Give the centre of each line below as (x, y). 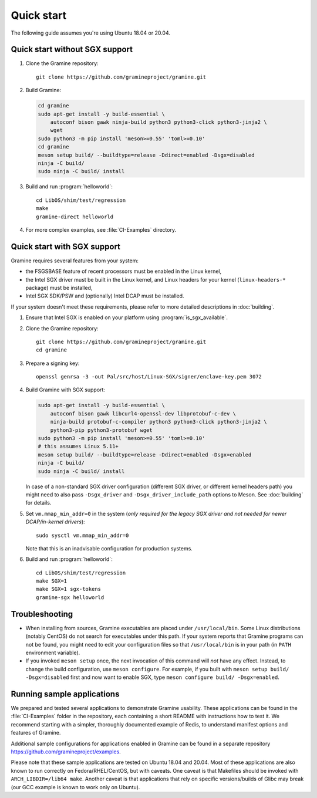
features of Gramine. (36, 733)
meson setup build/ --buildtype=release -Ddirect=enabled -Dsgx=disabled (146, 155)
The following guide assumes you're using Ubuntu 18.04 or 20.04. (90, 33)
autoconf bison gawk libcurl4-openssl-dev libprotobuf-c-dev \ (143, 413)
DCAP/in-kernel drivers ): (55, 522)
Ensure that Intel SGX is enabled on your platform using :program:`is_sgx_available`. (127, 317)
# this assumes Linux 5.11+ (78, 447)
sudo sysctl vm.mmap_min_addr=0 (82, 535)
